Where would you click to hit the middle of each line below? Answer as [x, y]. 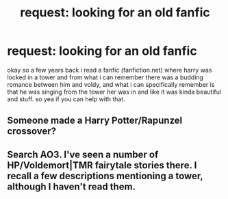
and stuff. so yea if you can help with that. [66, 99]
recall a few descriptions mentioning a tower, [105, 176]
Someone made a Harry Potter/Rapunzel [95, 121]
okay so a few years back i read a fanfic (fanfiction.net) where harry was [110, 70]
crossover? [32, 131]
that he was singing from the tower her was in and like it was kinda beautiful [114, 92]
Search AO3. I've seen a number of [83, 154]
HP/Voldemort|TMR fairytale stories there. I [102, 165]
